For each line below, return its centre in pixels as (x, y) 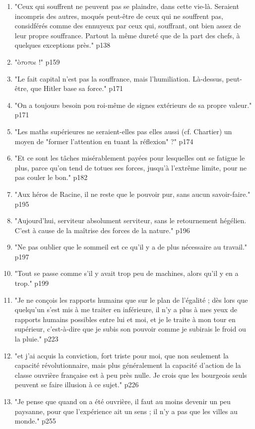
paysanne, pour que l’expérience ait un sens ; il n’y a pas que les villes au (126, 411)
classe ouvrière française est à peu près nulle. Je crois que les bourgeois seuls (131, 375)
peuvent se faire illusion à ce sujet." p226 (77, 385)
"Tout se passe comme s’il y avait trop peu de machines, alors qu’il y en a (127, 273)
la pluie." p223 (36, 339)
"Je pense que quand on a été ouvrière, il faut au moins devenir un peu (123, 401)
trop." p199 (32, 283)
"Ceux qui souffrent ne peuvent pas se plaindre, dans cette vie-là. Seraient (127, 6)
